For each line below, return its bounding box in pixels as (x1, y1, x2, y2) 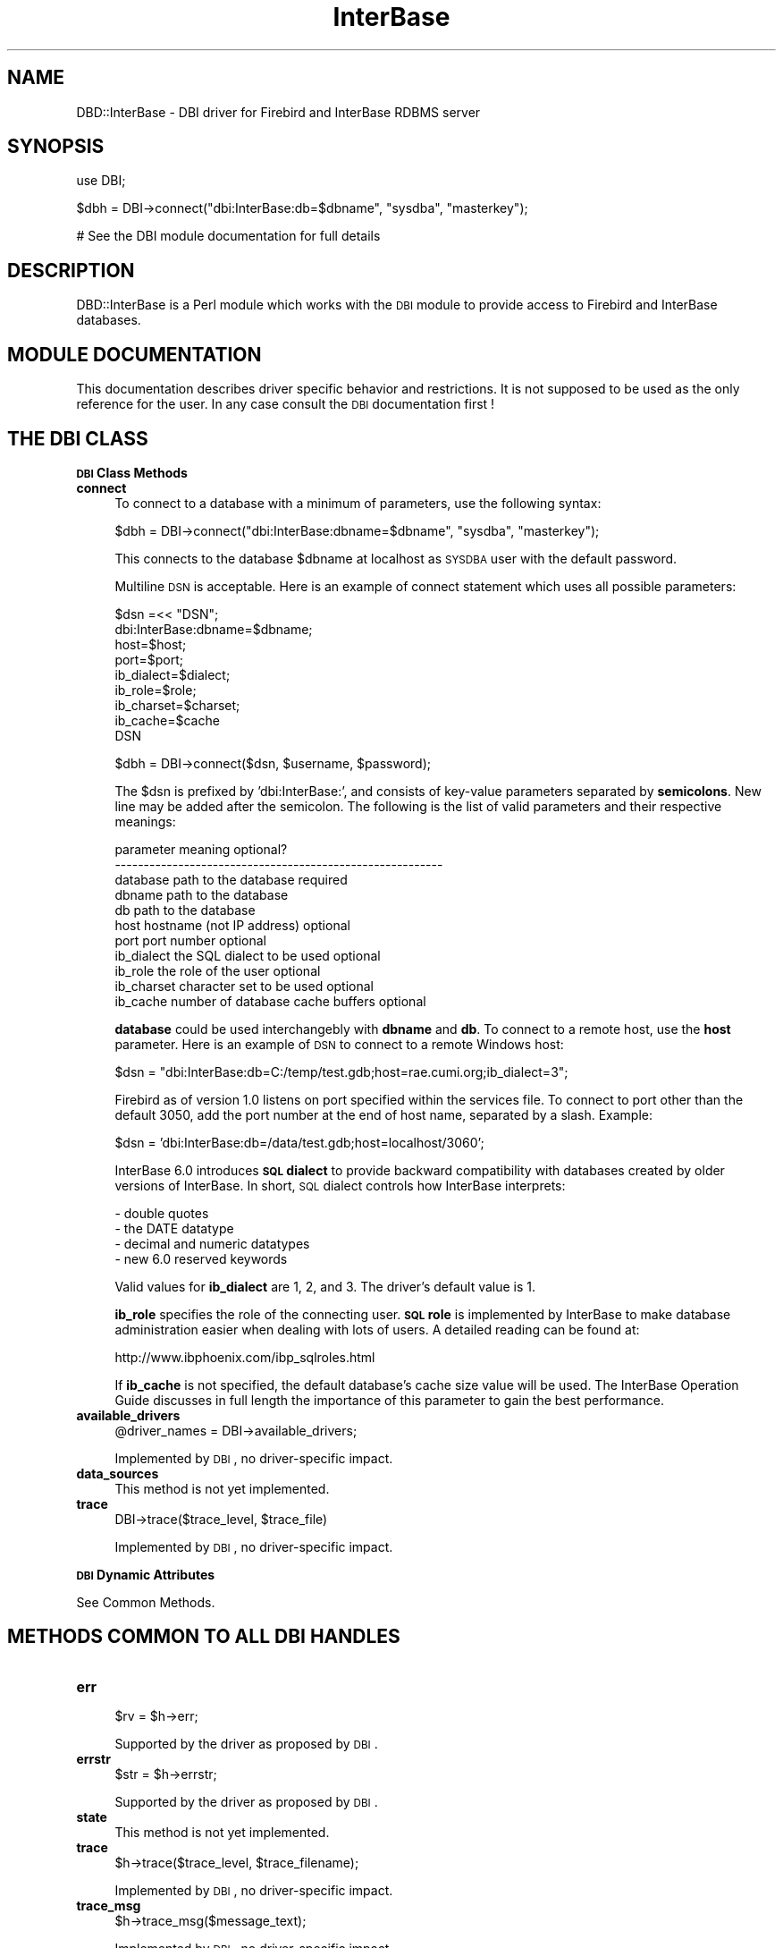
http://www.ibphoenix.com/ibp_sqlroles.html (114, 1349, 375, 1365)
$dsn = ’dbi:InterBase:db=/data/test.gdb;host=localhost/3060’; (114, 1134, 484, 1150)
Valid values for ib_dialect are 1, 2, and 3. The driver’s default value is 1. (114, 1278, 536, 1294)
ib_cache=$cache (114, 712, 220, 728)
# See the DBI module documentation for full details (76, 228, 381, 244)
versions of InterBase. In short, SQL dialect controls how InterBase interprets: (114, 1177, 566, 1193)
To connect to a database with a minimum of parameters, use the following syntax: (114, 495, 602, 511)
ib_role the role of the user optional (114, 962, 321, 978)
